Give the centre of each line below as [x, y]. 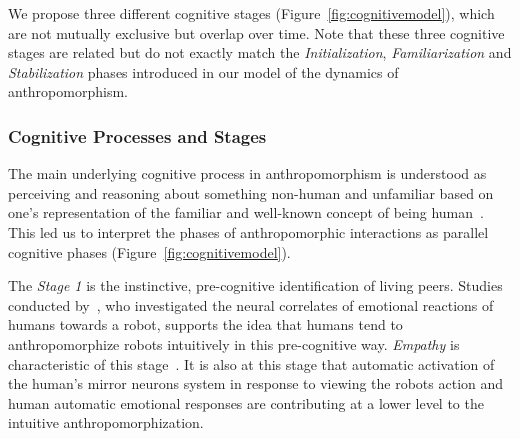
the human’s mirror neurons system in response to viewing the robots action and [256, 383]
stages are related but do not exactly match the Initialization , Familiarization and [260, 52]
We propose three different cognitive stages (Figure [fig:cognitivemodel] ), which [251, 13]
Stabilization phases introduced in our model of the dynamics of [203, 71]
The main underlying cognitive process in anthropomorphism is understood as [247, 173]
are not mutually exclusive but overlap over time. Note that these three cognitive [256, 32]
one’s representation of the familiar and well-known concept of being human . [246, 212]
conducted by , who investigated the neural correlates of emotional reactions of [251, 304]
